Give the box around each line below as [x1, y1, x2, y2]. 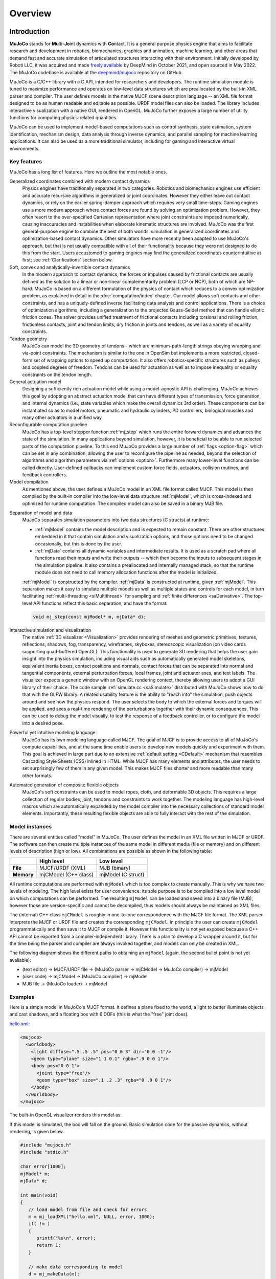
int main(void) [20, 1192, 58, 1198]
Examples [9, 993, 35, 1000]
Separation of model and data [9, 510, 73, 516]
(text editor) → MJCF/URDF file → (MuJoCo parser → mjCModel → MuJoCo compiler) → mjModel [22, 966, 228, 973]
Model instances [9, 823, 52, 830]
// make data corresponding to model [28, 1264, 123, 1270]
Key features [9, 158, 42, 165]
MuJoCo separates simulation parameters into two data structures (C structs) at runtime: [22, 517, 210, 523]
